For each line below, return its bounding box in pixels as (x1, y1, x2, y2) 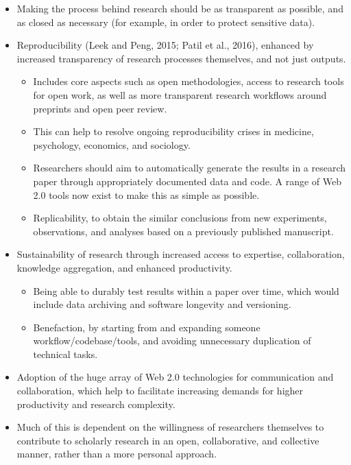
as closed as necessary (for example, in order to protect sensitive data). (16, 14, 315, 29)
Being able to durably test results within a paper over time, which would (33, 283, 339, 298)
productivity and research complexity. (16, 396, 175, 411)
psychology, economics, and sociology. (33, 137, 191, 152)
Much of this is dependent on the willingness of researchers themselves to (16, 420, 324, 434)
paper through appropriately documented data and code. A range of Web (33, 174, 342, 188)
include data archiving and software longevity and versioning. (33, 297, 291, 311)
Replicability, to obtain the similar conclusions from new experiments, (33, 211, 327, 225)
